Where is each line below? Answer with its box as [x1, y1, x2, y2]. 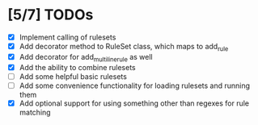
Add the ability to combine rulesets [19, 62, 136, 72]
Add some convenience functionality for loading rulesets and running [19, 81, 251, 90]
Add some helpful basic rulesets [19, 71, 127, 81]
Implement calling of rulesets [19, 32, 116, 42]
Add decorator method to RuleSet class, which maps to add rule [19, 42, 229, 53]
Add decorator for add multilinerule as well [19, 52, 153, 64]
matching [19, 107, 51, 117]
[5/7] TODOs [7, 6, 94, 24]
